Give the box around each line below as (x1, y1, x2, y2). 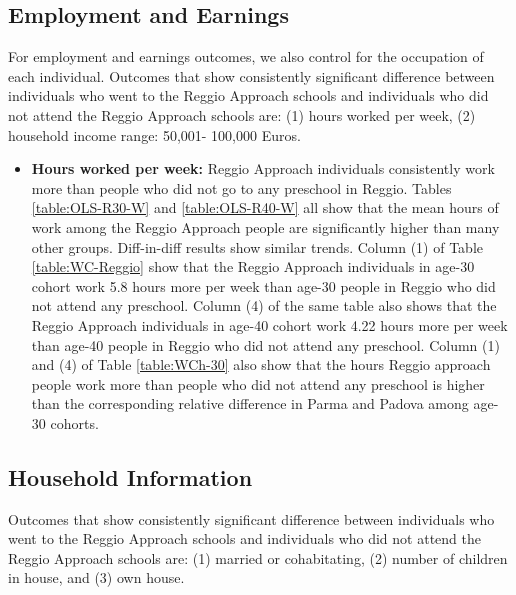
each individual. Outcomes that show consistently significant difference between (8, 65, 495, 86)
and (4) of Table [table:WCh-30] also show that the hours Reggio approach (31, 354, 491, 375)
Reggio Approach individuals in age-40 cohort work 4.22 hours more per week (31, 314, 508, 335)
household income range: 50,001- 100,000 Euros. (8, 124, 301, 145)
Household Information (8, 461, 253, 492)
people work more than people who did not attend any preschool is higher (31, 373, 485, 394)
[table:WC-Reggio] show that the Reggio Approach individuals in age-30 (31, 256, 475, 277)
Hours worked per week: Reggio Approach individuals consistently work (31, 158, 495, 179)
